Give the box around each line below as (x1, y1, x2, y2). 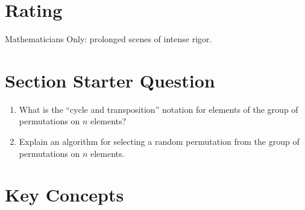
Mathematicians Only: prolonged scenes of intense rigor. (5, 33, 212, 45)
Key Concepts (5, 182, 124, 207)
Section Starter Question (5, 68, 215, 92)
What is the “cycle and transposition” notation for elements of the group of (19, 103, 298, 115)
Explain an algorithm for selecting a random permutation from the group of (19, 135, 300, 148)
